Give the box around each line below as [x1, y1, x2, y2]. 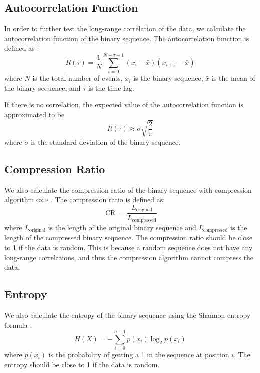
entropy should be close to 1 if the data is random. [4, 359, 160, 369]
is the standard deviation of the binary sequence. [31, 137, 181, 147]
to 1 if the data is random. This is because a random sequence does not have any [4, 242, 253, 252]
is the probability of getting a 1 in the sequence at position [48, 349, 229, 360]
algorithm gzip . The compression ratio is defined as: [4, 194, 165, 205]
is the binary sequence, [133, 73, 203, 83]
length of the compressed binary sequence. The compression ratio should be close [4, 232, 253, 243]
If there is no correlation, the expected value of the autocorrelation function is [4, 99, 243, 110]
